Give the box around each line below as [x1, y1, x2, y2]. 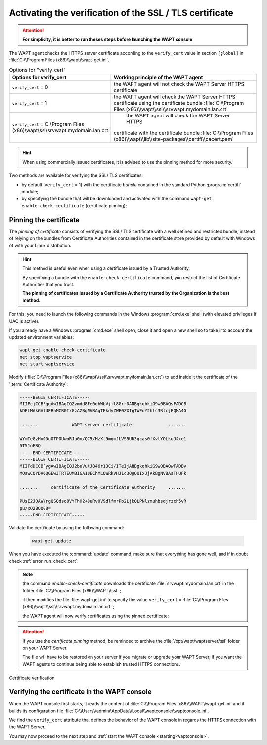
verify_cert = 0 [12, 84, 48, 91]
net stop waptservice [19, 354, 72, 360]
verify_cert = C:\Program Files [12, 121, 84, 128]
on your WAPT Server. [22, 645, 68, 651]
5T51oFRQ [19, 443, 41, 449]
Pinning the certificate [9, 216, 80, 224]
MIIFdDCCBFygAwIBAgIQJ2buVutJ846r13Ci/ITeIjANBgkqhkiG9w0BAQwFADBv [19, 463, 187, 469]
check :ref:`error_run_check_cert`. [9, 558, 79, 564]
